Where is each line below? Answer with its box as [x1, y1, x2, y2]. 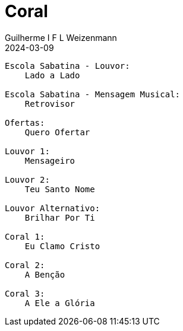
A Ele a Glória [24, 298, 95, 308]
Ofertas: [5, 117, 45, 128]
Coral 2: [5, 260, 45, 270]
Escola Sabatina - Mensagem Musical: [5, 89, 181, 99]
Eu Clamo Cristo [24, 241, 100, 251]
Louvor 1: [5, 146, 50, 156]
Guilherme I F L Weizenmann [5, 32, 117, 43]
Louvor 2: [5, 174, 50, 184]
